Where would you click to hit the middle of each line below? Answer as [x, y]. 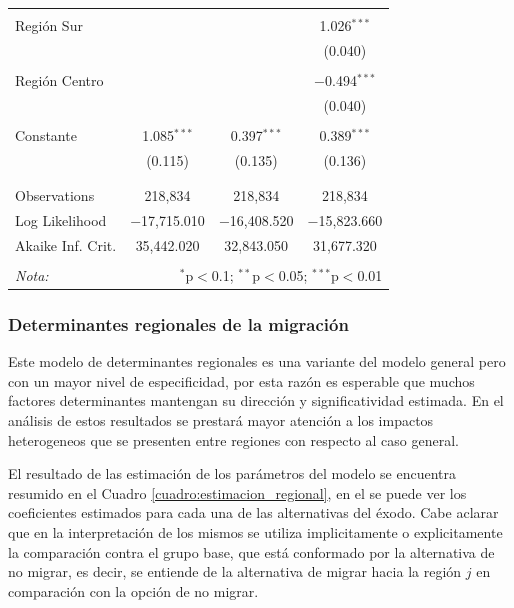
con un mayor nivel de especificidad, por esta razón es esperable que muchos [241, 380]
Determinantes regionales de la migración [178, 323]
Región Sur [49, 25]
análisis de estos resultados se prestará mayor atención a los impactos [221, 419]
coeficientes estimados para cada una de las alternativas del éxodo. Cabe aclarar [253, 512]
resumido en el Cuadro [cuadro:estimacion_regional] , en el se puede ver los [237, 492]
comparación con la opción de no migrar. [133, 590]
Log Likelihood [61, 219]
